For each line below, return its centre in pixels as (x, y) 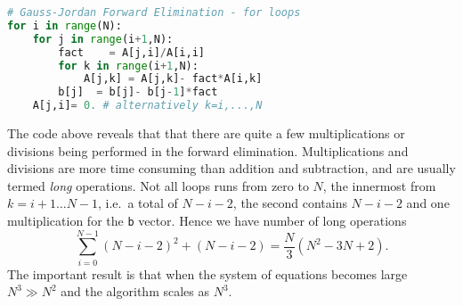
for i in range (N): (65, 25)
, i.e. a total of (138, 203)
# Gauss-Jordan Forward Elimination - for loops (154, 12)
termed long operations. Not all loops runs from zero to (158, 185)
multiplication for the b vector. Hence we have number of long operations (207, 220)
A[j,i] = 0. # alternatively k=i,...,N (147, 106)
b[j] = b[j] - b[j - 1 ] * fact (138, 92)
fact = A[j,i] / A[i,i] (131, 52)
